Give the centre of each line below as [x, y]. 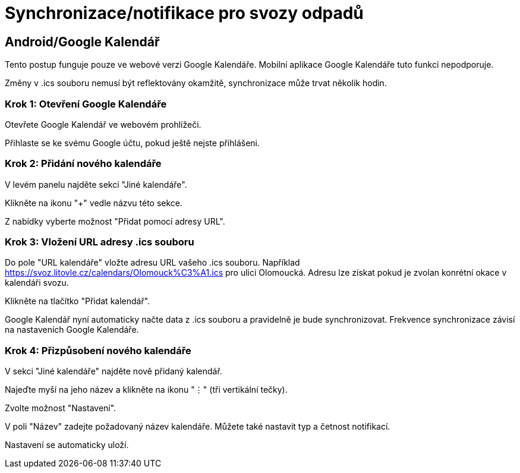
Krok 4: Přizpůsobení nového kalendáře [98, 350]
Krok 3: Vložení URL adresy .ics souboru [100, 242]
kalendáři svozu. [37, 283]
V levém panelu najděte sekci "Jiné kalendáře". [96, 184]
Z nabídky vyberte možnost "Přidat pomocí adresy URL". [115, 221]
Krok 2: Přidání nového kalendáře [83, 164]
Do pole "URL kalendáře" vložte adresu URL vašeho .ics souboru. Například [152, 263]
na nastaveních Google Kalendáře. [72, 330]
